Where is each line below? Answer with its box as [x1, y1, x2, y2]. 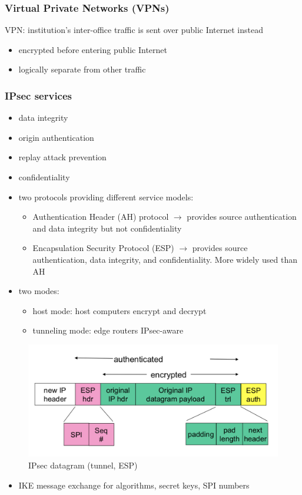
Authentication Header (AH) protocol [32, 210, 169, 223]
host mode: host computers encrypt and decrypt [32, 304, 207, 316]
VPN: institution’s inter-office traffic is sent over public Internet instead [5, 24, 263, 36]
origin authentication [18, 131, 94, 143]
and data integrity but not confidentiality [32, 222, 182, 234]
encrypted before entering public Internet [18, 43, 167, 55]
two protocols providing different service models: [18, 190, 194, 203]
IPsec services [5, 88, 72, 103]
